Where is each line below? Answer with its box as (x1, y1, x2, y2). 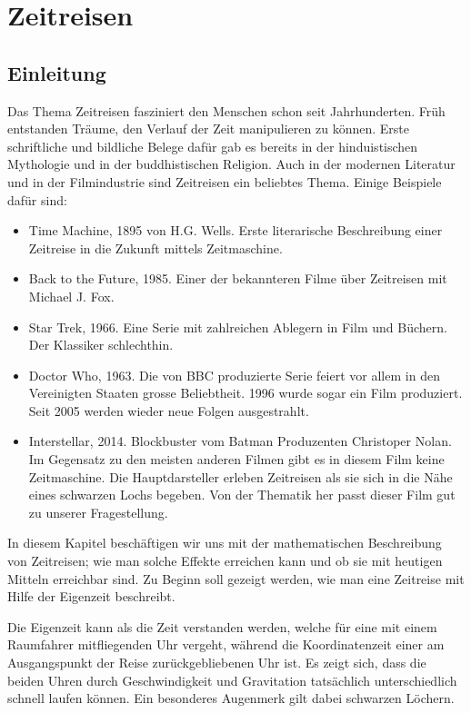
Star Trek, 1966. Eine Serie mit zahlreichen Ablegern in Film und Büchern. (28, 317, 447, 336)
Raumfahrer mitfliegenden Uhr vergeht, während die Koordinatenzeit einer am (7, 635, 445, 654)
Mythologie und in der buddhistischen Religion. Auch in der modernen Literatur (7, 154, 456, 173)
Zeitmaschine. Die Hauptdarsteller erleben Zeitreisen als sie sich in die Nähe (28, 467, 453, 486)
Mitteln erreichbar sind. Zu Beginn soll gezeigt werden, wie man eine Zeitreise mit (7, 569, 465, 588)
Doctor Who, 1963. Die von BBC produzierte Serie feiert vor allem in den (28, 365, 440, 384)
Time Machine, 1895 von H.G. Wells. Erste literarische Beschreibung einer (28, 221, 443, 240)
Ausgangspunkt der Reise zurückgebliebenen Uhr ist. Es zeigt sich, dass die (7, 653, 426, 672)
